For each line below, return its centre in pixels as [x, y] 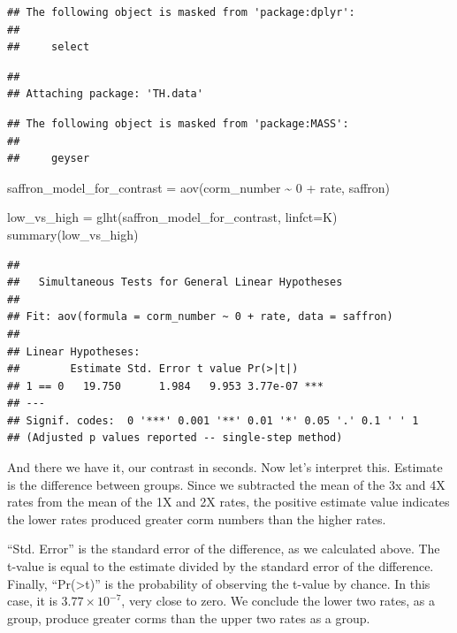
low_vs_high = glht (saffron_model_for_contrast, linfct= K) [172, 217]
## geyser [49, 159]
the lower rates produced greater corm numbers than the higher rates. [197, 519]
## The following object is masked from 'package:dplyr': [181, 12]
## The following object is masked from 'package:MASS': [178, 123]
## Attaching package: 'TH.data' [105, 94]
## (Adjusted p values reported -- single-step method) [175, 438]
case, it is [32, 601]
